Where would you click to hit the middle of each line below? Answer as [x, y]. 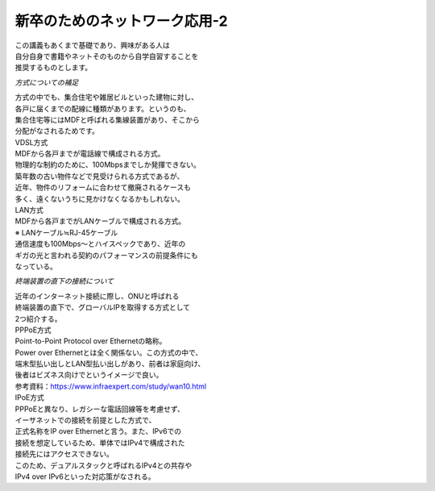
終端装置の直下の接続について [64, 281]
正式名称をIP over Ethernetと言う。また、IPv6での [98, 431]
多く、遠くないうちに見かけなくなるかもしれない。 [99, 198]
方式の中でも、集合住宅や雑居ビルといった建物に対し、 [107, 98]
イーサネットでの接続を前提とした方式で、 [85, 420]
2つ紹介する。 [38, 318]
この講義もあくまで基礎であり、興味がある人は [93, 45]
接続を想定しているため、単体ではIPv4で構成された [100, 443]
